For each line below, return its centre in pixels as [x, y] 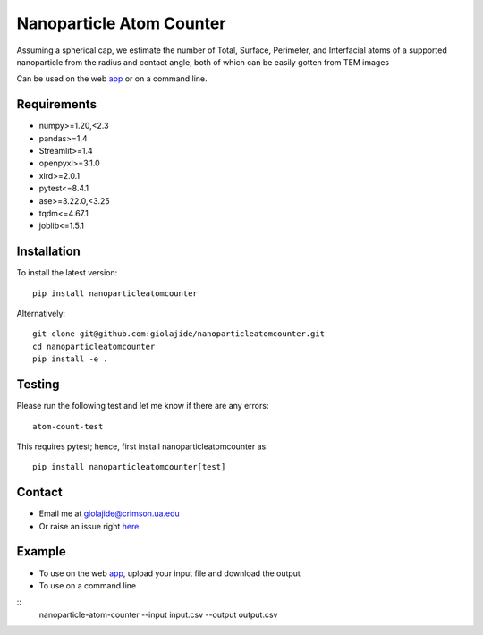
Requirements [57, 104]
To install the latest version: [67, 273]
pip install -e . [70, 359]
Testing [38, 385]
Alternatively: [41, 314]
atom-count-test [68, 426]
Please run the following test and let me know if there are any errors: [143, 406]
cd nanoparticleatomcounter [94, 346]
